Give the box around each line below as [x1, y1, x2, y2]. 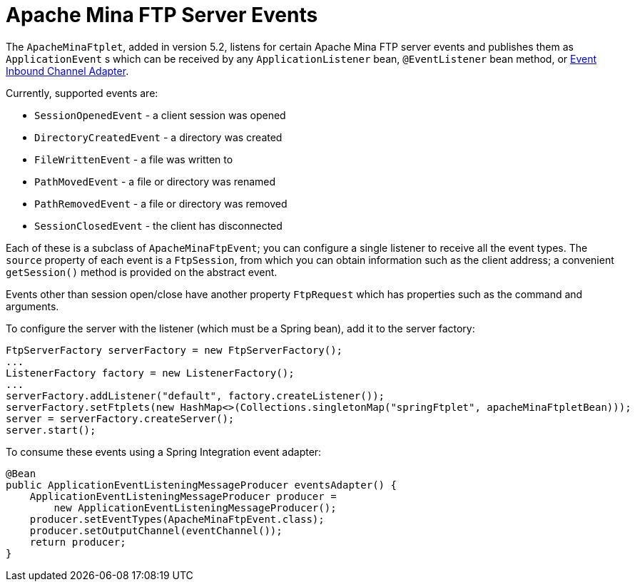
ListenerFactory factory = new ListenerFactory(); [6, 367, 295, 379]
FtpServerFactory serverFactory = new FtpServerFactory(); [6, 344, 343, 356]
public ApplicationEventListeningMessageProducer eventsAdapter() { [6, 479, 397, 491]
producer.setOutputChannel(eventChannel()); [29, 524, 283, 536]
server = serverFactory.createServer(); [6, 412, 235, 424]
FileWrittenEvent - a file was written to [34, 153, 233, 165]
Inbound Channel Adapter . [6, 64, 129, 77]
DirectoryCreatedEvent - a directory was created [34, 131, 283, 143]
